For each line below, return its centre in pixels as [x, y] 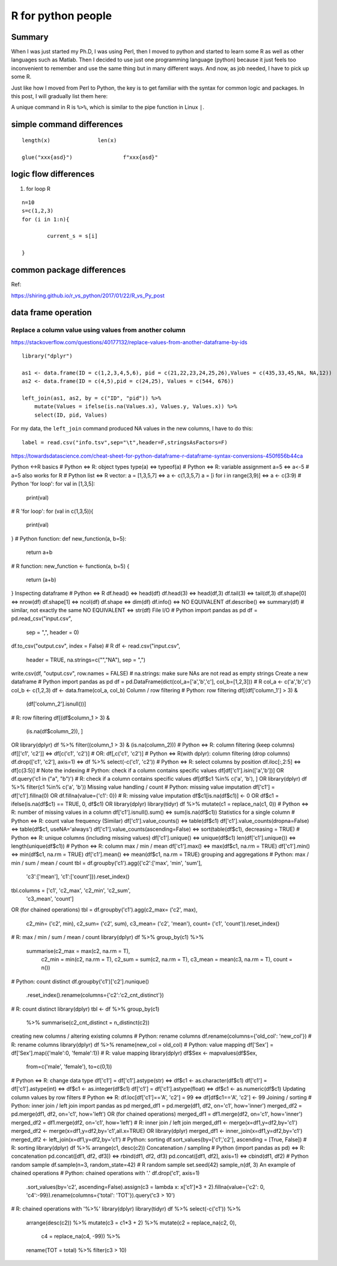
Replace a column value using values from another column [98, 330]
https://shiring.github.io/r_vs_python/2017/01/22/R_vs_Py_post [88, 296]
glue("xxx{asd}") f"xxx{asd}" [90, 157]
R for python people [62, 16]
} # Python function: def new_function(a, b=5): [68, 538]
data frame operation [52, 313]
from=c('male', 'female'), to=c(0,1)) [69, 1067]
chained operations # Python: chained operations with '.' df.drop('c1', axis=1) [105, 1173]
